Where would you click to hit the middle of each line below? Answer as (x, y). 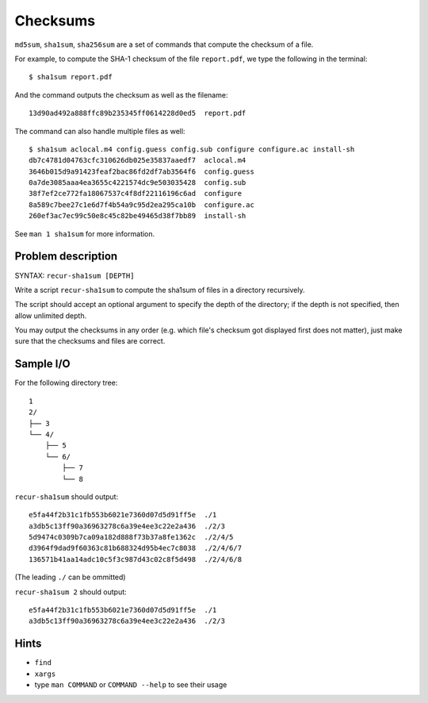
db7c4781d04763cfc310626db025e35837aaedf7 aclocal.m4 (138, 160)
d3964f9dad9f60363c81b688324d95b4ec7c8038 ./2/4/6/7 (135, 548)
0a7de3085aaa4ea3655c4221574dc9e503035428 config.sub (138, 183)
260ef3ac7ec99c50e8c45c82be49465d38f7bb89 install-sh (138, 216)
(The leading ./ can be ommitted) (70, 577)
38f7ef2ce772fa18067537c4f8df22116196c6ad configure (135, 194)
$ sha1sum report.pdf (71, 77)
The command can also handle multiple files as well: (100, 131)
